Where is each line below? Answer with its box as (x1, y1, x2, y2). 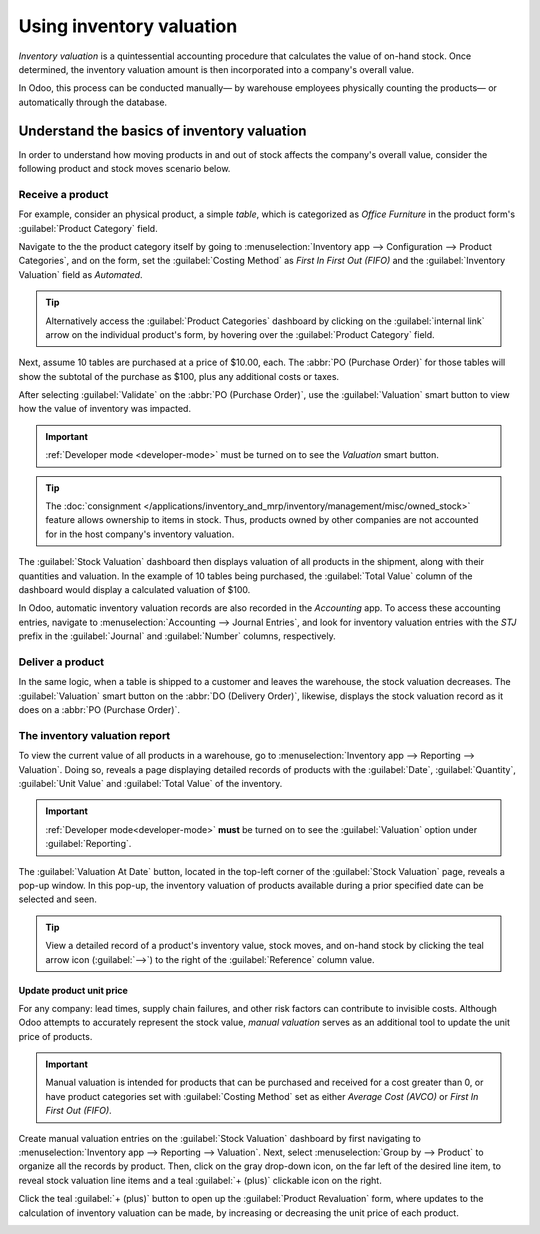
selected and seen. (18, 893, 97, 905)
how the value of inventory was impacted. (18, 403, 192, 415)
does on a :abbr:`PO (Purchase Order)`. (18, 704, 180, 716)
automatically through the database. (18, 96, 168, 108)
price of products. (18, 1030, 93, 1042)
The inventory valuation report (18, 728, 171, 742)
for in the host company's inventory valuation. (45, 528, 235, 540)
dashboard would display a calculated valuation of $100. (18, 583, 251, 595)
